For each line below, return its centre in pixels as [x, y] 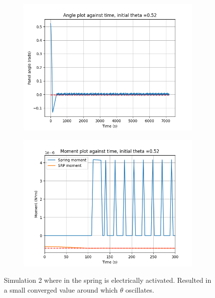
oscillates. [140, 289]
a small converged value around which [61, 289]
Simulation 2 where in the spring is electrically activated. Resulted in [108, 280]
